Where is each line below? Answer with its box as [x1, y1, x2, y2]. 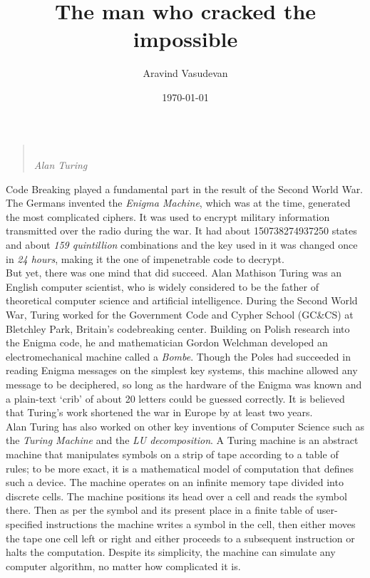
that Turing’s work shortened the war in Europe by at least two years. [6, 405, 313, 420]
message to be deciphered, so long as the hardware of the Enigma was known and [6, 377, 362, 391]
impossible [133, 24, 238, 53]
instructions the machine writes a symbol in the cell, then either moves [46, 516, 356, 531]
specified [6, 516, 43, 531]
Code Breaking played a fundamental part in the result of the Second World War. [6, 181, 364, 196]
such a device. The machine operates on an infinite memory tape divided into [6, 475, 344, 490]
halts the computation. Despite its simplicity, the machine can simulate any [6, 545, 336, 559]
